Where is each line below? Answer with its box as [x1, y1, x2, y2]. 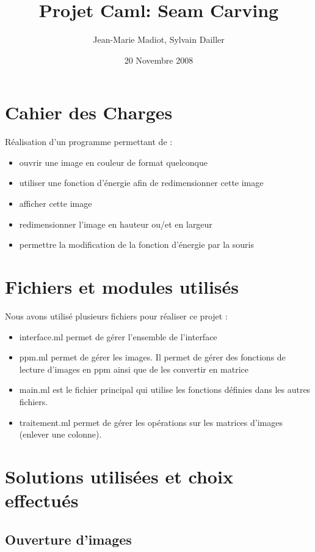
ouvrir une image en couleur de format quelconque [19, 155, 208, 168]
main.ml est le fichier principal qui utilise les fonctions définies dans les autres [19, 383, 311, 396]
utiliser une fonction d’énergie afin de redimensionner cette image [19, 176, 264, 189]
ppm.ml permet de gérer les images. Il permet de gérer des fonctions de [19, 351, 286, 364]
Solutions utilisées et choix [5, 463, 233, 488]
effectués [5, 488, 79, 513]
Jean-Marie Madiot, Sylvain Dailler [93, 33, 225, 46]
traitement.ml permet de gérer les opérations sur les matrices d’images [19, 416, 283, 428]
